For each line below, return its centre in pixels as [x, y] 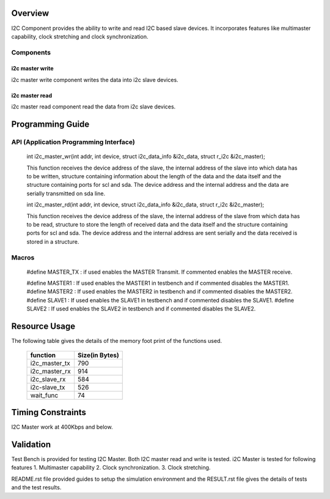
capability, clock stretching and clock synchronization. [80, 36]
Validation [31, 444]
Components [31, 52]
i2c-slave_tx [48, 387]
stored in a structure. [53, 241]
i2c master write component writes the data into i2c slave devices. [95, 80]
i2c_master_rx [51, 371]
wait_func [44, 395]
